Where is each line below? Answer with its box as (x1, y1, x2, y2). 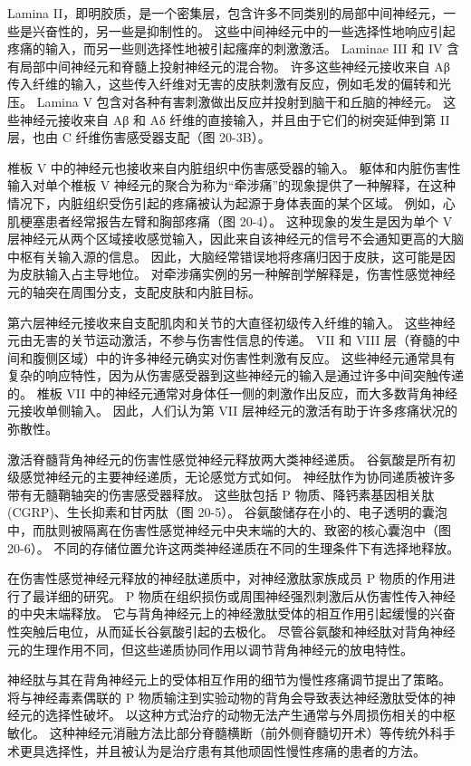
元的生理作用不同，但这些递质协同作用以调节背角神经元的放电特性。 (7, 639, 413, 658)
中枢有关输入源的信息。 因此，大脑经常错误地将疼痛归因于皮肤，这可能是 (7, 246, 443, 265)
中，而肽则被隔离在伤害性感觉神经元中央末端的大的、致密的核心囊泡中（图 (7, 521, 451, 540)
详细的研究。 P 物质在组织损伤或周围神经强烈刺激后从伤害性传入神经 (44, 586, 456, 605)
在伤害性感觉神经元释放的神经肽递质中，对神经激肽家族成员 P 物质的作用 (7, 569, 443, 588)
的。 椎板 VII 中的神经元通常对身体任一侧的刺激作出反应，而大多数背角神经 (7, 383, 457, 402)
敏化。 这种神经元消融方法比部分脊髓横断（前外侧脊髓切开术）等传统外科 (7, 723, 443, 742)
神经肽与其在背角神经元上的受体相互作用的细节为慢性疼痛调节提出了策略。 (7, 670, 451, 689)
